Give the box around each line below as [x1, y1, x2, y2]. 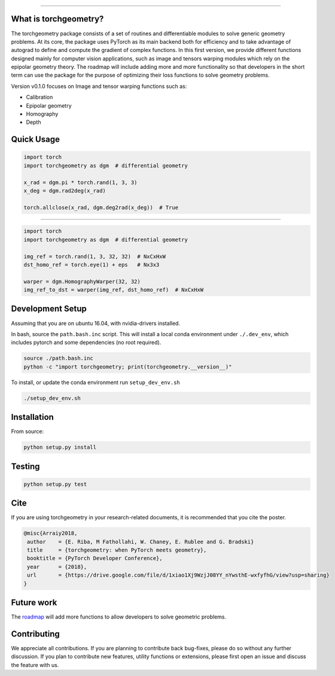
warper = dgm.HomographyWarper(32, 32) [23, 278, 141, 285]
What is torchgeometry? [11, 14, 104, 24]
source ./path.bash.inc [23, 355, 94, 362]
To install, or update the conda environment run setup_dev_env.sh [11, 379, 181, 386]
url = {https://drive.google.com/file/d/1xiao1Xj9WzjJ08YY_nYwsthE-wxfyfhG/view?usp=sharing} [27, 572, 330, 578]
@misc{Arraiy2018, [23, 530, 78, 537]
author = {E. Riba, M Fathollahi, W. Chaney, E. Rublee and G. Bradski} [27, 538, 254, 545]
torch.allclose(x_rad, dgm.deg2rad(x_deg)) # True [23, 204, 179, 211]
